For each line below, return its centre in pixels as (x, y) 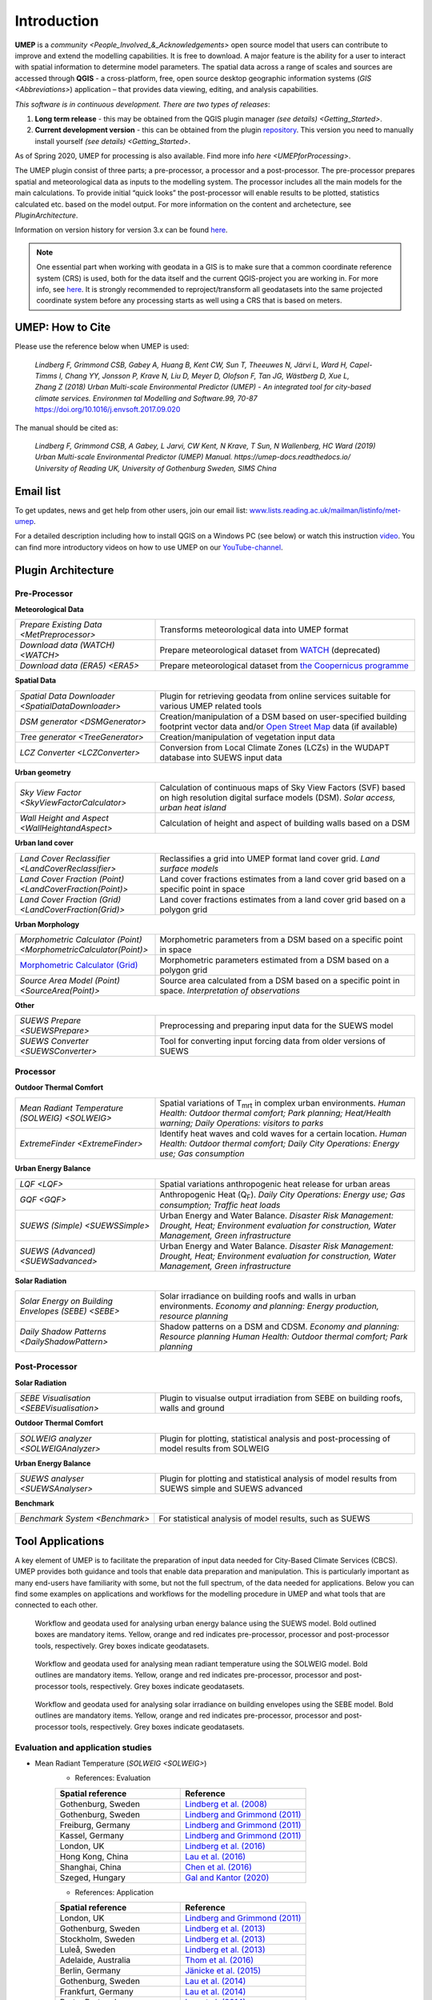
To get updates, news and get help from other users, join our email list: (131, 510)
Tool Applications (60, 1541)
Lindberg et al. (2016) (225, 1846)
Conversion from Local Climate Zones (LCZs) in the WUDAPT (275, 747)
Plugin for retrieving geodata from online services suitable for (275, 696)
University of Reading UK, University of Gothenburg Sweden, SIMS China (156, 468)
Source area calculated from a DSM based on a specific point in (280, 980)
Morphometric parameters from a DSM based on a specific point (281, 939)
